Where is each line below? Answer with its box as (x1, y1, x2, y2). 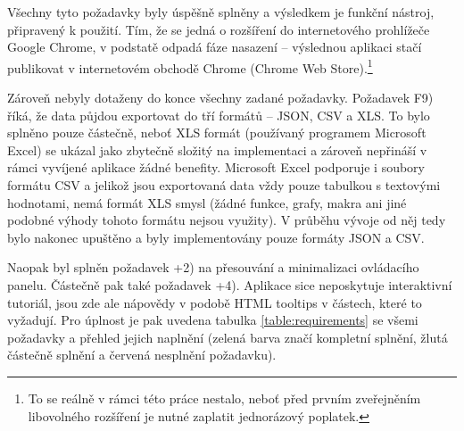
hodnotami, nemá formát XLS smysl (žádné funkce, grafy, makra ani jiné (7, 193, 407, 211)
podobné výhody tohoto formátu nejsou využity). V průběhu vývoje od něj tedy (7, 211, 446, 229)
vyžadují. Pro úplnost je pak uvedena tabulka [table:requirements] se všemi (7, 311, 418, 329)
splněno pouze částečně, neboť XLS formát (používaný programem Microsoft (7, 123, 427, 142)
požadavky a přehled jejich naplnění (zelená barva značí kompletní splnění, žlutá (7, 327, 448, 346)
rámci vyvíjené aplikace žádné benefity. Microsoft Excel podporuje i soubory (7, 158, 426, 177)
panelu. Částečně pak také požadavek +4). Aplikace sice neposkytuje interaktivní (7, 275, 452, 294)
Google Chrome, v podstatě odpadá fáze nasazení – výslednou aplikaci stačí (7, 37, 422, 56)
